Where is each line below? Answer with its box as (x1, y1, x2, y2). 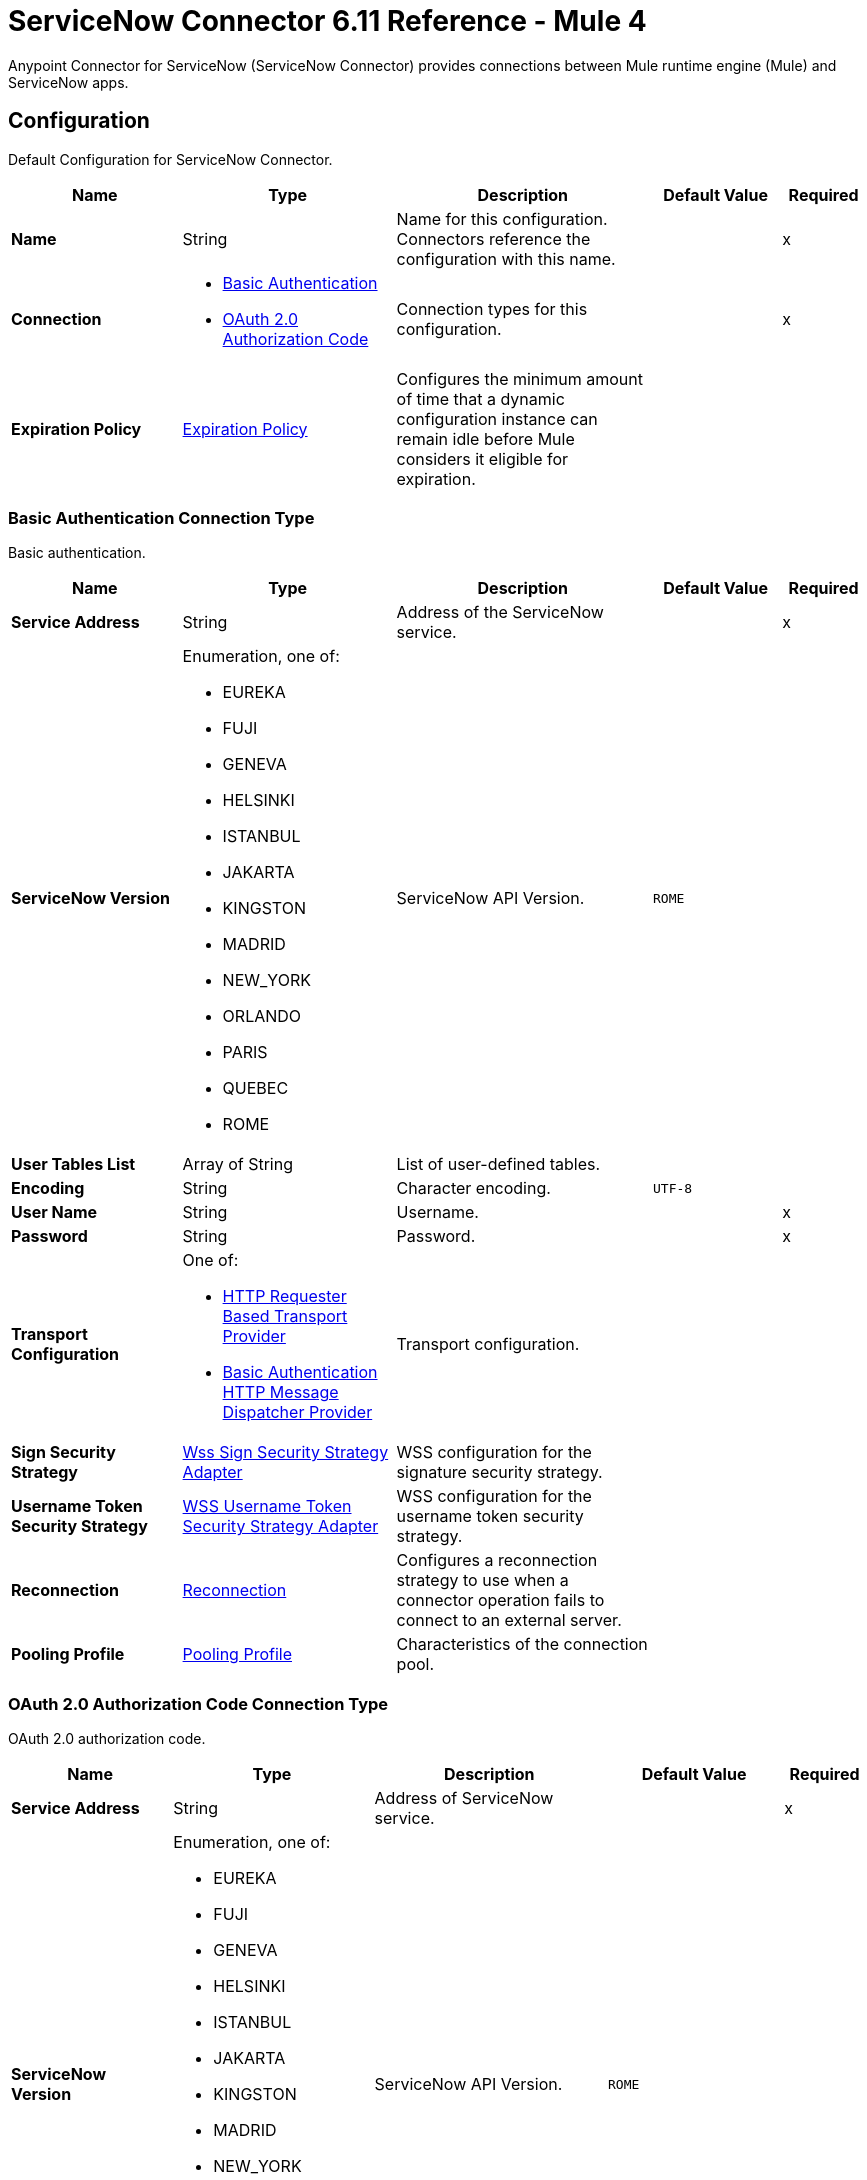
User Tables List (11, 1154, 136, 1175)
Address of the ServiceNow (396, 602, 604, 623)
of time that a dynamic (396, 388, 565, 409)
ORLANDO (222, 1006, 302, 1027)
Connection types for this (396, 298, 588, 319)
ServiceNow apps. (8, 73, 129, 91)
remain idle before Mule (396, 428, 575, 449)
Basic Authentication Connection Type (8, 507, 315, 528)
